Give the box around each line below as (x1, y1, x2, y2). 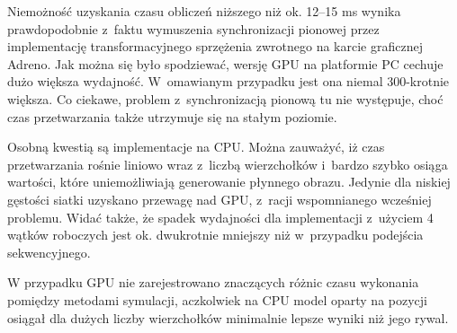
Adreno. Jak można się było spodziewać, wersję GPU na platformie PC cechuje (7, 54, 444, 73)
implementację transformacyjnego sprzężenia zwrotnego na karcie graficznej (7, 37, 423, 56)
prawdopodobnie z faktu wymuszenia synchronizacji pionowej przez (7, 19, 380, 38)
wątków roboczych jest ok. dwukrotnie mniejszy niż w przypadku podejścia (7, 225, 424, 244)
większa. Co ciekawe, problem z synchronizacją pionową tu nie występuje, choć (7, 89, 444, 108)
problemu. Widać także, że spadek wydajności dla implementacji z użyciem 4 (7, 207, 434, 226)
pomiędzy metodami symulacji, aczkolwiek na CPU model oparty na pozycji (7, 290, 427, 309)
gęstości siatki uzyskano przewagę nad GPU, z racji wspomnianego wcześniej (7, 189, 432, 208)
